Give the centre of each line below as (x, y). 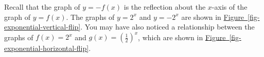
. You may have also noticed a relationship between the (168, 27)
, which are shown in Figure (182, 37)
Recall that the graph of (42, 7)
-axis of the (230, 7)
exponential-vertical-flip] (42, 27)
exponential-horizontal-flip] (47, 48)
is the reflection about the (165, 7)
